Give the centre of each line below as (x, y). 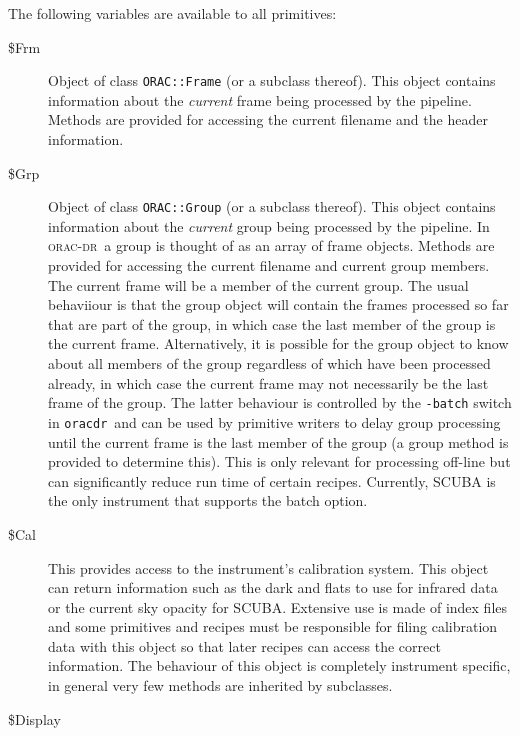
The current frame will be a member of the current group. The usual (258, 284)
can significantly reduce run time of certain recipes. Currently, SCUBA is (272, 480)
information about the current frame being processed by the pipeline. (260, 99)
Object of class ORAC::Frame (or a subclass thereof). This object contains (272, 80)
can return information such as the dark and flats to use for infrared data (273, 587)
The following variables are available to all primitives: (172, 13)
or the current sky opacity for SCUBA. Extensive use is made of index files (278, 606)
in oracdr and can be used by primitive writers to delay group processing (274, 421)
